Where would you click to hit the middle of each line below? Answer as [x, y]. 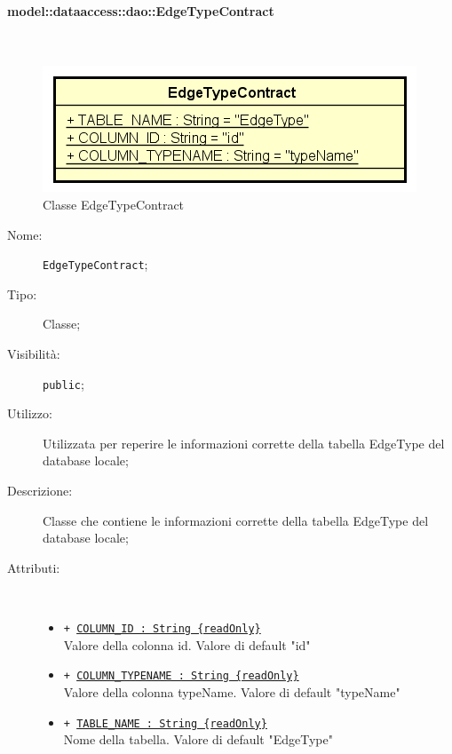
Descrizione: [40, 491]
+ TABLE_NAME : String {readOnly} [165, 723]
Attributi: [34, 567]
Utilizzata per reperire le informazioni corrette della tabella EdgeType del [244, 443]
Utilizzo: [30, 413]
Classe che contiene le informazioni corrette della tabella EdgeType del [236, 520]
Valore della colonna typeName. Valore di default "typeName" [232, 691]
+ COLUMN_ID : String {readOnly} [162, 629]
